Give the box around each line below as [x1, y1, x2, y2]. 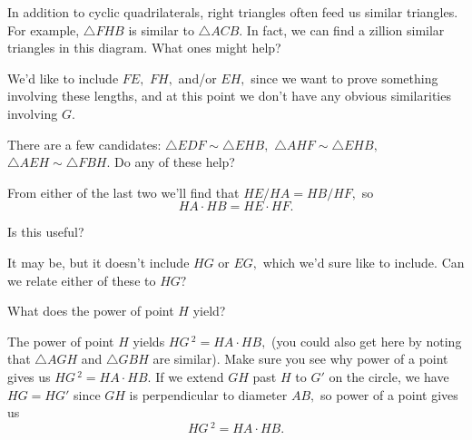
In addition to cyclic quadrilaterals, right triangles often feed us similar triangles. [7, 3, 458, 21]
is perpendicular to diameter [129, 385, 288, 404]
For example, [7, 20, 80, 39]
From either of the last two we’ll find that [7, 182, 240, 201]
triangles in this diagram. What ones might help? [7, 38, 281, 57]
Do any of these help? [114, 152, 235, 171]
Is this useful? [7, 222, 84, 241]
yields [133, 331, 165, 350]
